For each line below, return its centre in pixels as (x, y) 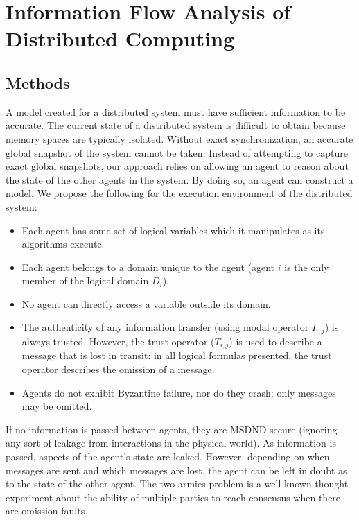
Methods (38, 82)
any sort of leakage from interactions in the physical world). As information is (171, 443)
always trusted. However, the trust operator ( (118, 341)
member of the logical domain (85, 280)
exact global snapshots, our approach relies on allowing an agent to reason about (177, 166)
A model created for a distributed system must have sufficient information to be (176, 111)
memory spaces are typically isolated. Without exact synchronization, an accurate (179, 138)
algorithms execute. (63, 244)
